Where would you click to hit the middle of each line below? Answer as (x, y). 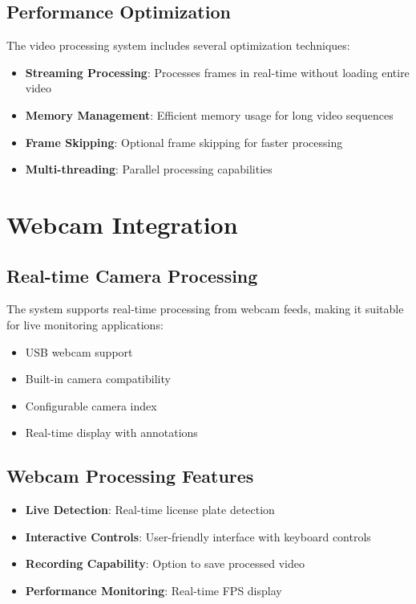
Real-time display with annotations (111, 433)
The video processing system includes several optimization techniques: (178, 45)
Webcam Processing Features (130, 476)
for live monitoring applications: (85, 324)
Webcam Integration (122, 224)
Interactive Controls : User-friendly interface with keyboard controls (198, 536)
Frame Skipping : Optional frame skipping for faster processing (184, 142)
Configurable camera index (91, 405)
